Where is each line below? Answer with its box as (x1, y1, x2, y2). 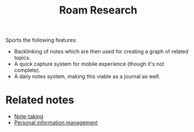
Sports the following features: (5, 36, 78, 44)
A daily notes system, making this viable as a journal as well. (14, 73, 160, 80)
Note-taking (14, 113, 44, 120)
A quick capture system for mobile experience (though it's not (14, 60, 165, 67)
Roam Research (59, 4, 138, 17)
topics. (14, 54, 31, 62)
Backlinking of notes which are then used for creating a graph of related (14, 48, 189, 55)
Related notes (5, 93, 75, 107)
